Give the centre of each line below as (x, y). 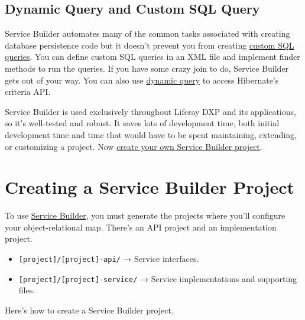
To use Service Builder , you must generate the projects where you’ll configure (145, 215)
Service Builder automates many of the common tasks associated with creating (147, 33)
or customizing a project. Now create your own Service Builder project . (134, 146)
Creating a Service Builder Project (150, 187)
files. (27, 290)
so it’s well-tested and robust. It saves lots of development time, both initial (142, 123)
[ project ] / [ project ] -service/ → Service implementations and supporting (158, 278)
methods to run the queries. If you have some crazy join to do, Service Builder (147, 68)
